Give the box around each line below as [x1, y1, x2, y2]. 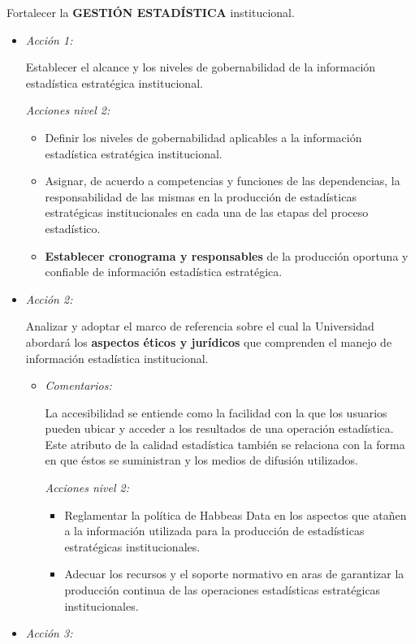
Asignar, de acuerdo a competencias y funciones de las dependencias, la [45, 172, 400, 189]
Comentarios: [45, 377, 112, 394]
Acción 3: [25, 625, 73, 642]
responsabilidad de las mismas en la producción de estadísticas [45, 188, 357, 205]
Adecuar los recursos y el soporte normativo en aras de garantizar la [64, 565, 404, 582]
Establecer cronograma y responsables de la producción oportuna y [45, 247, 409, 264]
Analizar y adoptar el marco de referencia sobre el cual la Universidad [25, 318, 374, 335]
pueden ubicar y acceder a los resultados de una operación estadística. [45, 420, 394, 437]
